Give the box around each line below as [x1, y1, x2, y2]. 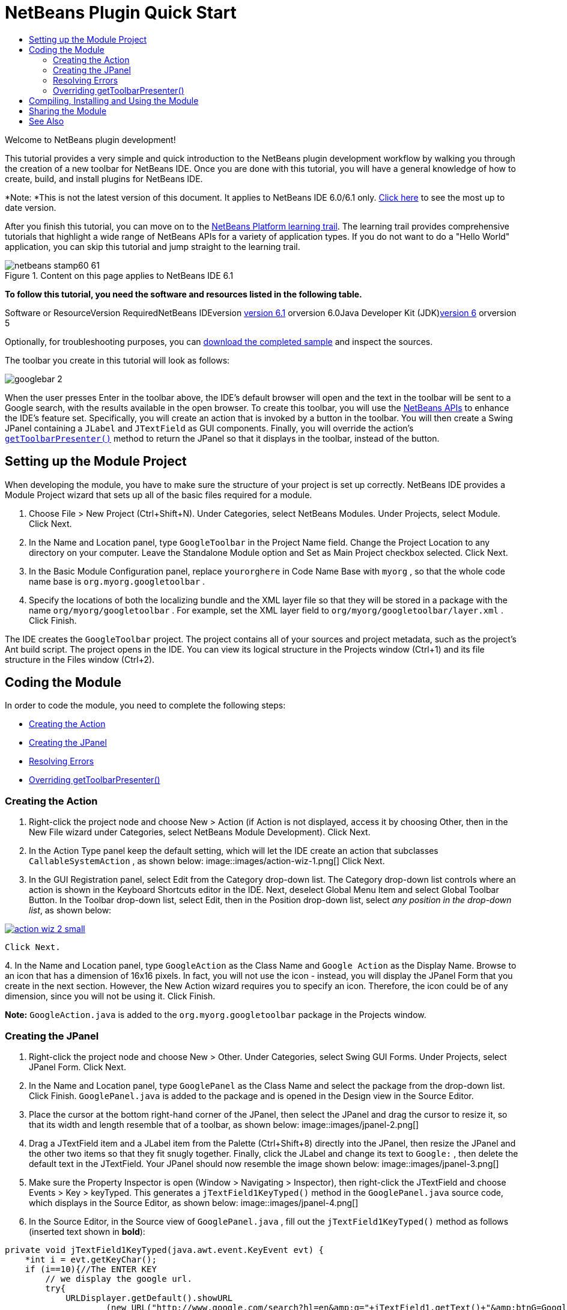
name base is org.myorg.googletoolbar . [29, 576, 205, 586]
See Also [29, 115, 64, 126]
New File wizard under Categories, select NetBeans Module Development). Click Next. [29, 827, 371, 838]
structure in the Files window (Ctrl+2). [5, 654, 155, 665]
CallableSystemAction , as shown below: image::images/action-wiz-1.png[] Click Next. [29, 856, 385, 867]
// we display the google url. [45, 1273, 192, 1284]
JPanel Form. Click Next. [29, 1061, 126, 1072]
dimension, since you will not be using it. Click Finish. [5, 991, 216, 1002]
